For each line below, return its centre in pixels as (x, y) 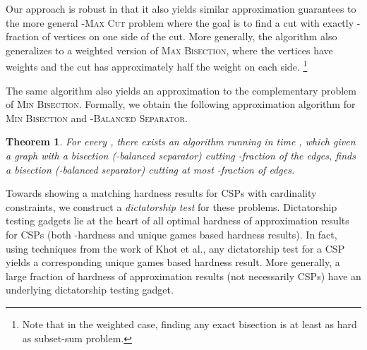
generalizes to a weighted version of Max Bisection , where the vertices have (169, 50)
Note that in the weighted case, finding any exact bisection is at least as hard (189, 324)
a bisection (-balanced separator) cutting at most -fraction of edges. (150, 169)
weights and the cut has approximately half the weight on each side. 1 (157, 66)
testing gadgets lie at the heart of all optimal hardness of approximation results (178, 221)
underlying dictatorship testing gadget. (90, 290)
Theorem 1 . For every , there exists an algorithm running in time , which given (181, 141)
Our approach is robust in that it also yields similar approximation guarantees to (181, 8)
